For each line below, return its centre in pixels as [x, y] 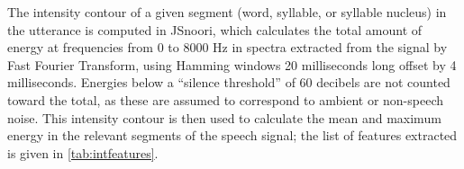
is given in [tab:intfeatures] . [83, 152]
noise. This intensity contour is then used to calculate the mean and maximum [224, 117]
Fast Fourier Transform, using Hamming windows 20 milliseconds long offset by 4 [232, 64]
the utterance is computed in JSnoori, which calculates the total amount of [215, 29]
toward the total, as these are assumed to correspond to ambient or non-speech [225, 99]
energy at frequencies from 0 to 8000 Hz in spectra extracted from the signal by [227, 47]
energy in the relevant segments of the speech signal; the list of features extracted [232, 135]
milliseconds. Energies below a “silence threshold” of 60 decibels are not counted [229, 82]
